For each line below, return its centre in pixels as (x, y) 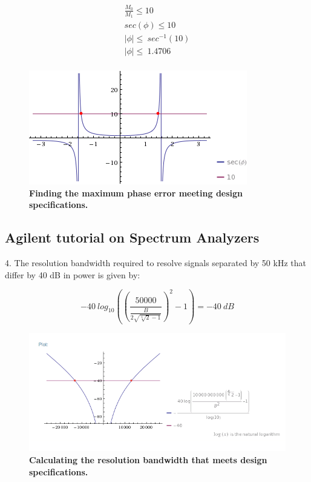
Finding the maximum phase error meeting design (136, 192)
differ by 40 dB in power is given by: (73, 274)
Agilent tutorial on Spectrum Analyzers (132, 237)
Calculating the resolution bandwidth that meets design (148, 460)
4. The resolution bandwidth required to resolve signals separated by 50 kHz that (155, 263)
